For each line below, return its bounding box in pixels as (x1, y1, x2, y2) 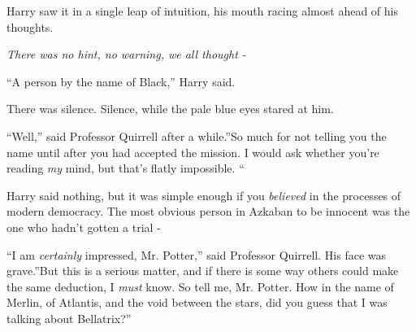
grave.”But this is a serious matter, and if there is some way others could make (6, 262, 399, 279)
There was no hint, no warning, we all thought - (6, 46, 246, 63)
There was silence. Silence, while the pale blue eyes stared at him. (6, 100, 334, 117)
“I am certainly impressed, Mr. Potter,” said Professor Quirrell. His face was (6, 246, 386, 263)
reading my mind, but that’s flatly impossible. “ (6, 159, 245, 177)
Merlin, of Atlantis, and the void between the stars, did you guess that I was (6, 294, 388, 311)
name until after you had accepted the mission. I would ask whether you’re (6, 143, 379, 160)
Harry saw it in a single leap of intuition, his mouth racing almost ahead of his (6, 2, 398, 19)
